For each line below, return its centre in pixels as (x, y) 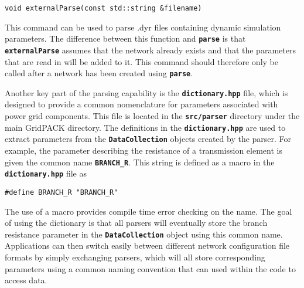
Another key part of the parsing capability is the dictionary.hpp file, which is (146, 92)
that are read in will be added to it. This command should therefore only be (141, 61)
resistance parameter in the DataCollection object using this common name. (144, 234)
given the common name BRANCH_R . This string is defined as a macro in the (140, 162)
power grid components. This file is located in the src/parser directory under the (152, 116)
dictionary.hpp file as (46, 173)
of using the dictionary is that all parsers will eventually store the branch (136, 223)
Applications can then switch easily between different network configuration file (147, 245)
